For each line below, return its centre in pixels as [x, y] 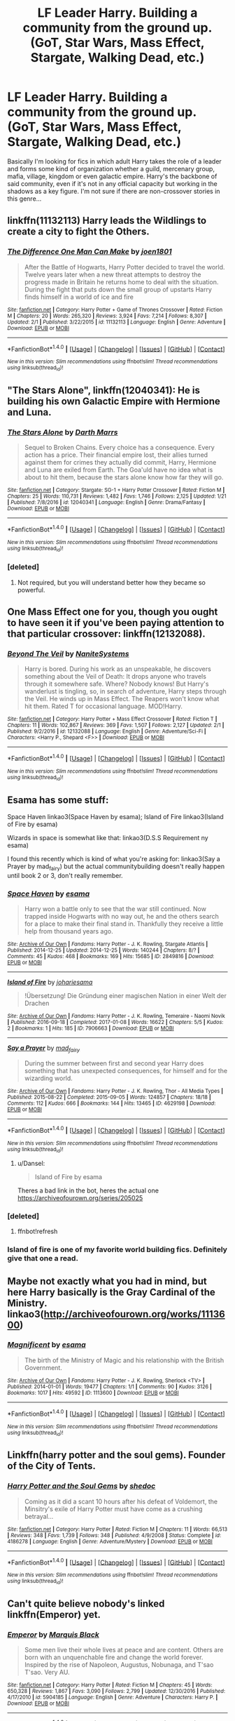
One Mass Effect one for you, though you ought [113, 612]
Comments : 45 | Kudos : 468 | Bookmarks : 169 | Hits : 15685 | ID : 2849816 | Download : [111, 957]
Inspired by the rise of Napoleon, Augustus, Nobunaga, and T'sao [119, 1665]
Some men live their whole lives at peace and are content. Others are [124, 1650]
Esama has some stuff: [58, 800]
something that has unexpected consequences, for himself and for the [126, 1070]
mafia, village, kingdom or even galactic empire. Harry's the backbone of [112, 176]
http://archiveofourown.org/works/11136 [134, 1314]
